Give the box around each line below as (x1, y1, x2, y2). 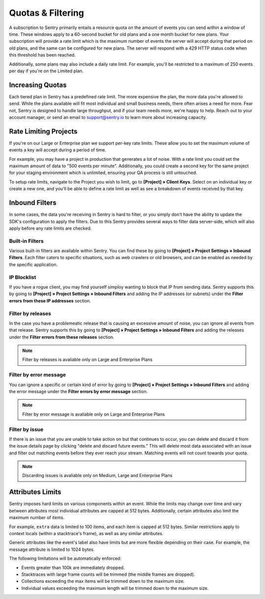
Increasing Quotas (9, 81, 67, 89)
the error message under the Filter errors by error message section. (9, 389, 148, 394)
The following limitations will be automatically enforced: (9, 556, 122, 562)
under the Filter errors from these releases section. (9, 334, 115, 340)
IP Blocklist (9, 273, 36, 280)
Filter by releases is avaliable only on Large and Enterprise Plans (22, 357, 153, 362)
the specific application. (9, 261, 58, 268)
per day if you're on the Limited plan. (9, 68, 83, 74)
